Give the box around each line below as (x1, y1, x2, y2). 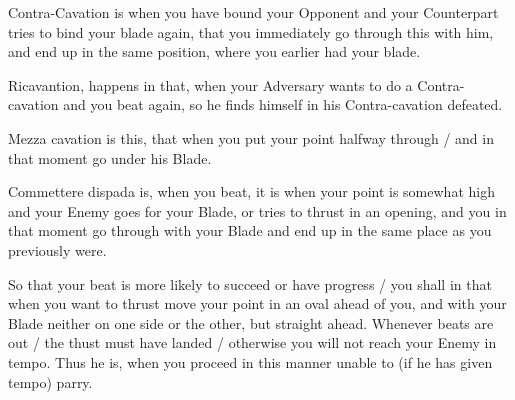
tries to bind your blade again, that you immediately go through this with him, (8, 21, 494, 42)
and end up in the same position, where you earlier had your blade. (8, 41, 421, 62)
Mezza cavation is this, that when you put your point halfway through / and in (8, 127, 494, 148)
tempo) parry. (8, 371, 93, 392)
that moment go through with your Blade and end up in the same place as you (8, 220, 492, 241)
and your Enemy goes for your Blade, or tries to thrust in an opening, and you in (8, 200, 507, 221)
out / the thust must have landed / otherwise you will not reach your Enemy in (8, 332, 497, 353)
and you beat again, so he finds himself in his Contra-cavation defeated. (63, 94, 503, 115)
